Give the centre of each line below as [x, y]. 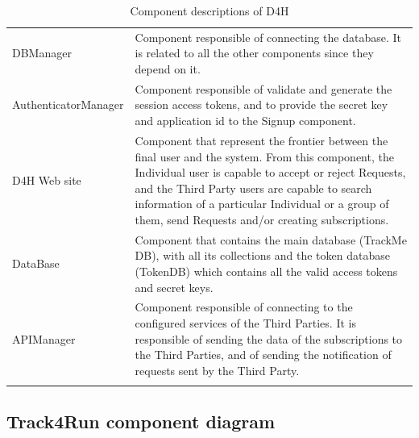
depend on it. [168, 69]
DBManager [42, 53]
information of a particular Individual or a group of [262, 204]
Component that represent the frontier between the [261, 140]
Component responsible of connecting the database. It [268, 37]
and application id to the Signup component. [245, 121]
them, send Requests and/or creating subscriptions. [262, 219]
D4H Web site [47, 179]
